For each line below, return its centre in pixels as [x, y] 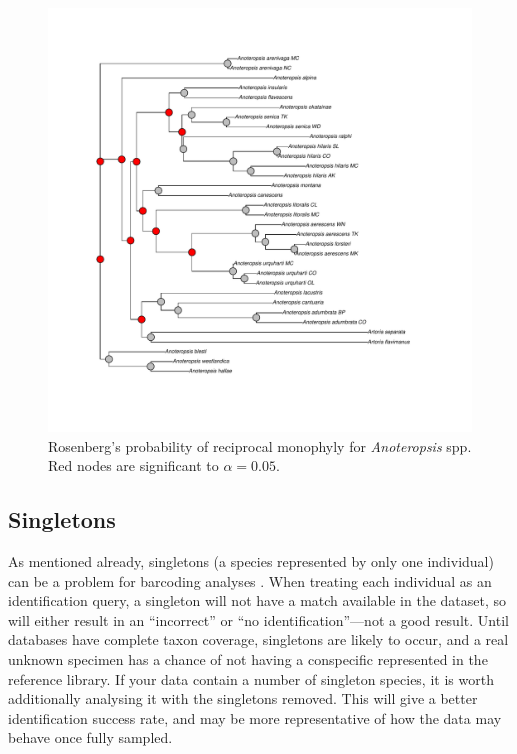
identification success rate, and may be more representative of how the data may [255, 717]
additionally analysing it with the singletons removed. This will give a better [243, 698]
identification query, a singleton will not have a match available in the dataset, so [257, 600]
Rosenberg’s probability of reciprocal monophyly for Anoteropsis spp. [260, 445]
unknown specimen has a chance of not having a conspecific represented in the [248, 658]
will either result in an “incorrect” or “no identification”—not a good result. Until [258, 619]
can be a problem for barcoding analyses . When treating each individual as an [250, 580]
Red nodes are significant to [133, 465]
